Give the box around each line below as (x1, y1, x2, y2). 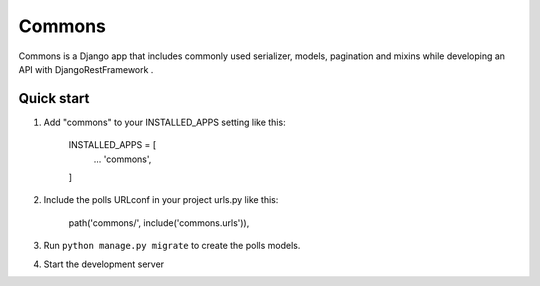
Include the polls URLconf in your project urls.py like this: (43, 194, 279, 206)
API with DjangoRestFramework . (18, 63, 154, 75)
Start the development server (43, 258, 165, 270)
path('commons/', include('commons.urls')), (68, 216, 250, 229)
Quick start (18, 90, 90, 107)
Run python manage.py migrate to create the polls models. (43, 240, 301, 252)
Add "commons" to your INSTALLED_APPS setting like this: (43, 116, 286, 128)
